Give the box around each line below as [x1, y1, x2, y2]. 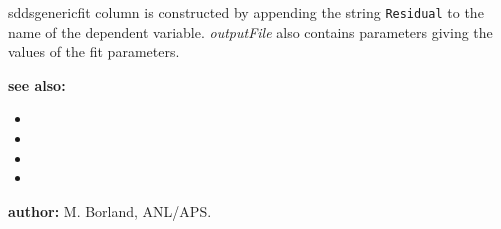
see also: [8, 74, 66, 95]
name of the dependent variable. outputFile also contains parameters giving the [8, 21, 493, 42]
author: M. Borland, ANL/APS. [8, 200, 212, 221]
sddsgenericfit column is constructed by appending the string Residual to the [8, 2, 484, 22]
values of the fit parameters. [8, 41, 180, 62]
